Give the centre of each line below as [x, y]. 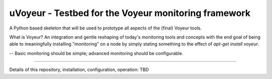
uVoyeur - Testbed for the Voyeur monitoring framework [130, 13]
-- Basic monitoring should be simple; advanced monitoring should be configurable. [96, 53]
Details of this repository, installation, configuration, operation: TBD [79, 69]
